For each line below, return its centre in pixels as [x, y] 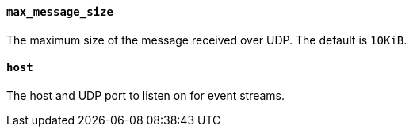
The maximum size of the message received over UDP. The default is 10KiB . [207, 40]
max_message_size [60, 12]
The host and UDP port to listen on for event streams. [146, 95]
